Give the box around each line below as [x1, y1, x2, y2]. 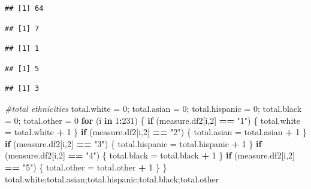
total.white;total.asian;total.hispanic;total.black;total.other [5, 172, 219, 185]
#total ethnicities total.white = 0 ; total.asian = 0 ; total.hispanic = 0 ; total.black [5, 102, 302, 114]
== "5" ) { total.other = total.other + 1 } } [5, 160, 167, 173]
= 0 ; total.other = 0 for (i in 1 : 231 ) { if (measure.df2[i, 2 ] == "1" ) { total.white [5, 114, 300, 126]
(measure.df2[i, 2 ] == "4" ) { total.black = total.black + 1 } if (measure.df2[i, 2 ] [5, 149, 295, 161]
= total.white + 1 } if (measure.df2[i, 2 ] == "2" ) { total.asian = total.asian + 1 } [5, 126, 307, 138]
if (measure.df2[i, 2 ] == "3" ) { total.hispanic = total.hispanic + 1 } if [5, 137, 262, 150]
